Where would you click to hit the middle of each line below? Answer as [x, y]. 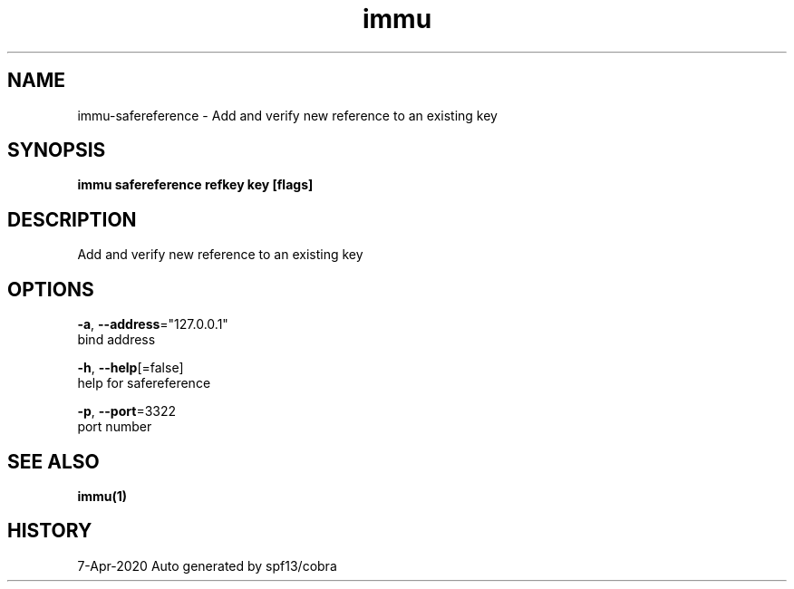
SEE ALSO [53, 461]
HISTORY [50, 531]
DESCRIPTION [72, 219]
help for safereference [144, 383]
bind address [116, 340]
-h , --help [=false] [131, 368]
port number [115, 427]
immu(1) [102, 496]
